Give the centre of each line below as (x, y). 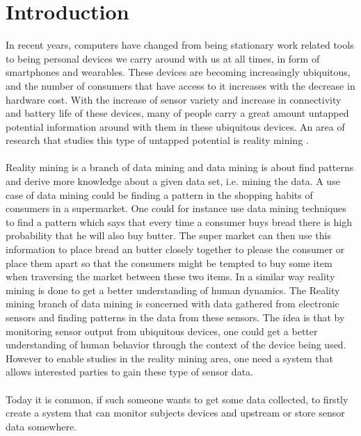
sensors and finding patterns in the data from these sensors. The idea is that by (175, 317)
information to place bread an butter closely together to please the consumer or (175, 249)
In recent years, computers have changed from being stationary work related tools (180, 45)
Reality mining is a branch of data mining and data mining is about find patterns (180, 167)
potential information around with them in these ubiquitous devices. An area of (175, 126)
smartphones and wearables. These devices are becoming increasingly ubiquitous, (178, 72)
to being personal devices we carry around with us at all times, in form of (163, 58)
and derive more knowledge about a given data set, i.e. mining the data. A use (173, 181)
